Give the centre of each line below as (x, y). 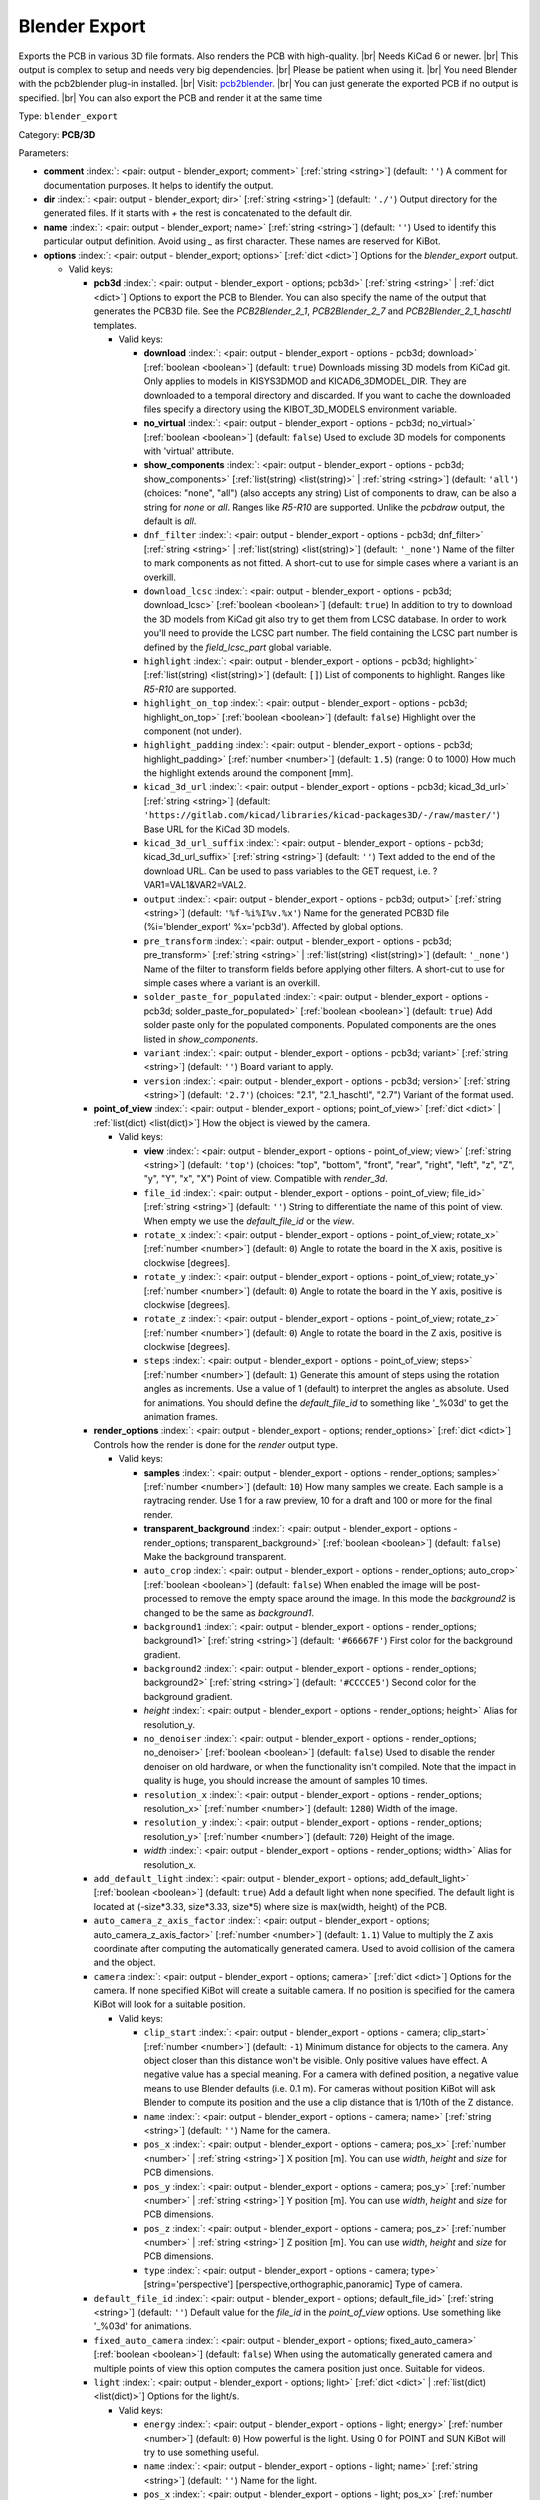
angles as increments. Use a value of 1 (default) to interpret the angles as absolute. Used (326, 1389)
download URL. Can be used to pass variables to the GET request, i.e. (287, 871)
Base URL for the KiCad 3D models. (216, 829)
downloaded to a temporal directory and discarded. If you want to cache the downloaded (327, 395)
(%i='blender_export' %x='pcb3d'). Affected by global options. (273, 927)
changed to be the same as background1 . (229, 1612)
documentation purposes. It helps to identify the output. (158, 185)
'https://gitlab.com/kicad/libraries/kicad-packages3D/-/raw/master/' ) (321, 815)
